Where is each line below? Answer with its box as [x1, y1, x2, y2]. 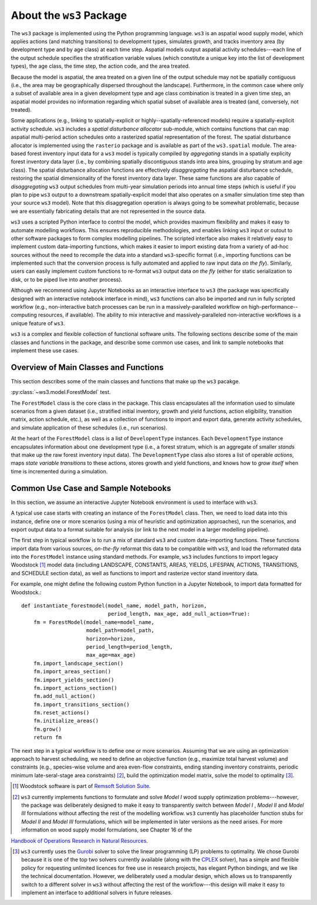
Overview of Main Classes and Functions [11, 362, 164, 372]
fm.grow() [33, 726, 62, 732]
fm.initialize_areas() [33, 717, 99, 724]
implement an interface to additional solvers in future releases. [21, 889, 173, 896]
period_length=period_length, [86, 643, 173, 650]
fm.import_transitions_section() [33, 701, 130, 708]
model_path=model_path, [86, 627, 155, 634]
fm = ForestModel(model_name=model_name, [33, 619, 155, 626]
